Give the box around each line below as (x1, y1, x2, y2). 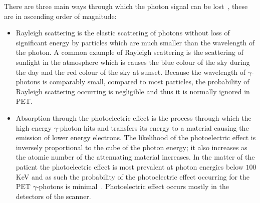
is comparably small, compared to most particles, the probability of (42, 76, 249, 87)
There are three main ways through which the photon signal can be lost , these (4, 1, 248, 11)
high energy (16, 122, 52, 133)
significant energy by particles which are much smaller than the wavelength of (16, 37, 255, 47)
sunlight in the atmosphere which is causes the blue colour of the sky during (16, 56, 250, 67)
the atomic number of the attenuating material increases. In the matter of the (16, 152, 255, 162)
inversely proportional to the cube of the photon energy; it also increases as (16, 142, 247, 152)
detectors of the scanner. (16, 191, 91, 201)
